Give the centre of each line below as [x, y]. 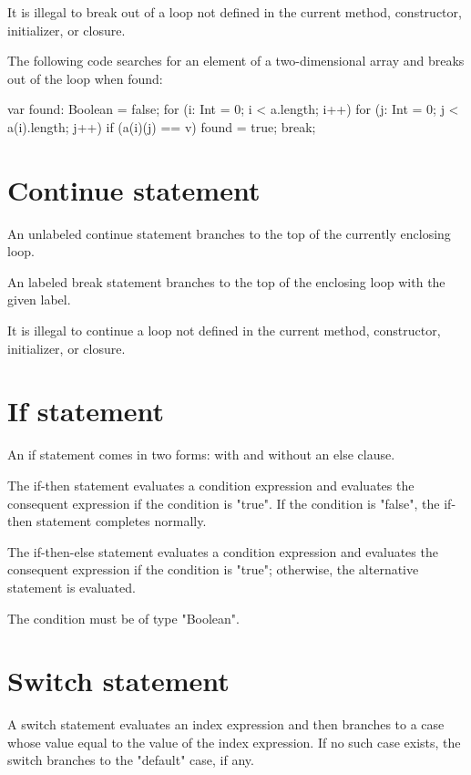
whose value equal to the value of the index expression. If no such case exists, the [234, 742]
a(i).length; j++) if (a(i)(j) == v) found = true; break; [162, 126]
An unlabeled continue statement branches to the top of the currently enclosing [229, 233]
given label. [39, 300]
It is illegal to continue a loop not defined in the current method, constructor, [224, 331]
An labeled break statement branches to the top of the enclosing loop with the [226, 281]
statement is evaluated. [72, 587]
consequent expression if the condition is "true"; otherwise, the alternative [213, 569]
